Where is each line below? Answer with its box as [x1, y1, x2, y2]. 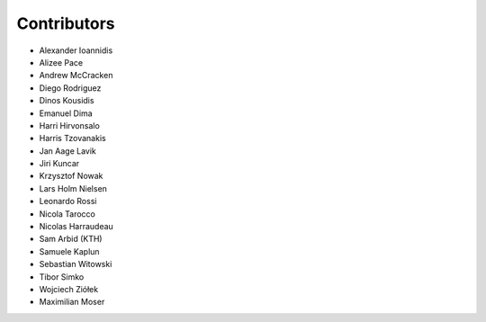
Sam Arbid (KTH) [39, 234, 103, 245]
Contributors [16, 13, 116, 33]
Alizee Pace [39, 57, 84, 67]
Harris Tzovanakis [39, 133, 107, 144]
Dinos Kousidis [39, 95, 94, 106]
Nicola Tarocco [39, 208, 96, 219]
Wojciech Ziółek [39, 283, 99, 294]
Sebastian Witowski [39, 259, 112, 270]
